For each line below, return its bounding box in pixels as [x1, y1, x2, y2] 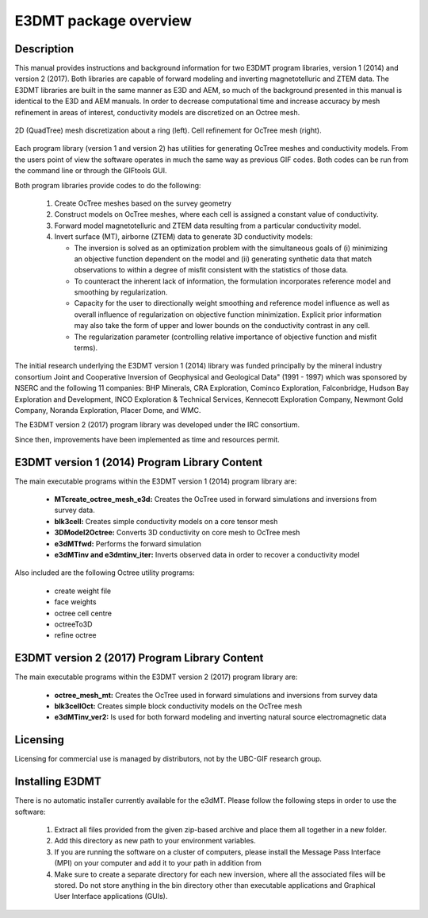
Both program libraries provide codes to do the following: [14, 180, 201, 190]
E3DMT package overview [14, 12, 192, 29]
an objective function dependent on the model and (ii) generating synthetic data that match [74, 254, 373, 264]
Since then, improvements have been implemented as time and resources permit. [14, 434, 281, 444]
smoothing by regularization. [74, 287, 168, 297]
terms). [74, 343, 98, 353]
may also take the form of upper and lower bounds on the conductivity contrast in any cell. [74, 321, 370, 330]
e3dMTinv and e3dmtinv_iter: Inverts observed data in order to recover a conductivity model [54, 550, 360, 560]
